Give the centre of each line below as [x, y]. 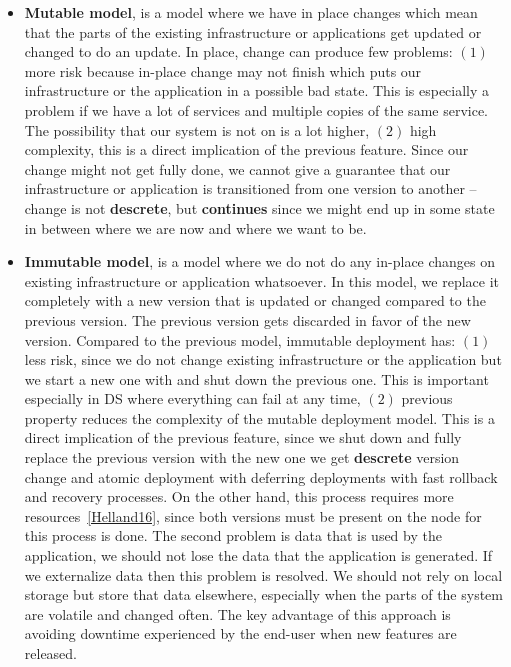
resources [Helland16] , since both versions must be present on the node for [253, 515]
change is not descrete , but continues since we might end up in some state [259, 207]
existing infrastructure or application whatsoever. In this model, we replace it [262, 280]
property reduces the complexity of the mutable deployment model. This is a [259, 417]
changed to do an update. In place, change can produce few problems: [238, 51]
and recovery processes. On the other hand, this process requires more [239, 496]
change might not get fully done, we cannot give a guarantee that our [237, 168]
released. [51, 653]
